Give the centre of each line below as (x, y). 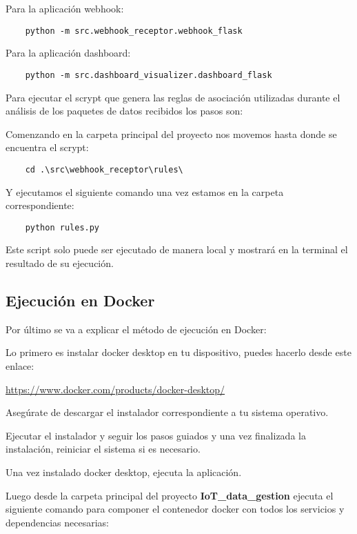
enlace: (20, 365)
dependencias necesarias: (57, 522)
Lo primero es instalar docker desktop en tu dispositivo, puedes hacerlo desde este (178, 352)
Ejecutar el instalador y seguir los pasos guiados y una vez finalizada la (156, 435)
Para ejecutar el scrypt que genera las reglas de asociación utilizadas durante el (173, 97)
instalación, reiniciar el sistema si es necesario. (103, 449)
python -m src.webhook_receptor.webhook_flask (134, 31)
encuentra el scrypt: (47, 147)
